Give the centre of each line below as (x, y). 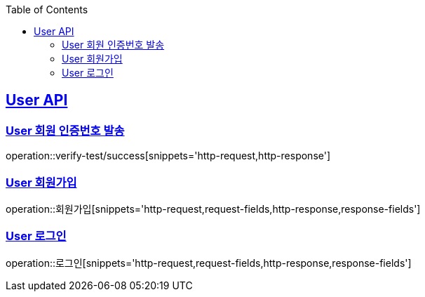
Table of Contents (47, 9)
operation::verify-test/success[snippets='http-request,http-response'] (168, 156)
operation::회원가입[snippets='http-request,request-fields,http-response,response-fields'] (213, 209)
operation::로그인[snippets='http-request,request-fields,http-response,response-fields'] (209, 263)
